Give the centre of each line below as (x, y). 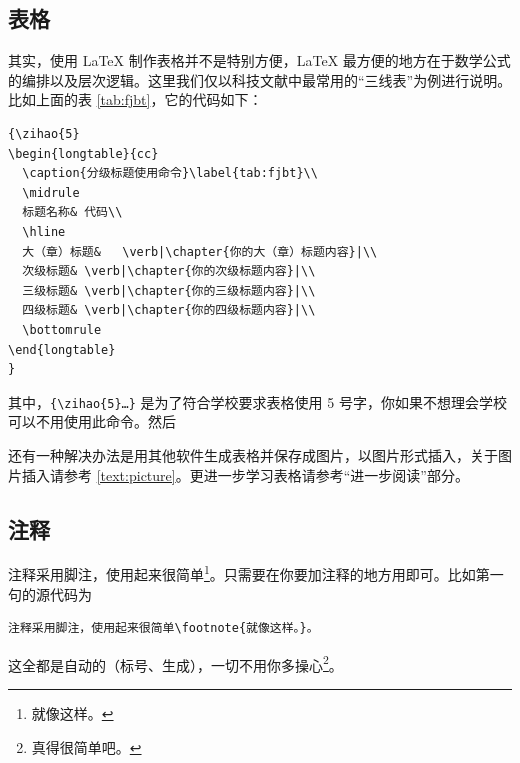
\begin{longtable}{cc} (83, 153)
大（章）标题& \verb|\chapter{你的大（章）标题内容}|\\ (200, 251)
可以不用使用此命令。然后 (92, 421)
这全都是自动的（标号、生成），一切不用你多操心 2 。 (175, 663)
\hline (44, 231)
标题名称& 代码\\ (72, 212)
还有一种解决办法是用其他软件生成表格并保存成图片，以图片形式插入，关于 (253, 454)
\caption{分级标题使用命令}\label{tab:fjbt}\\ (170, 173)
